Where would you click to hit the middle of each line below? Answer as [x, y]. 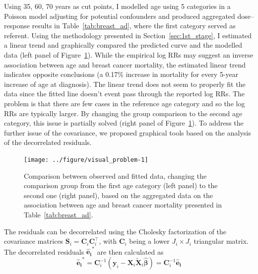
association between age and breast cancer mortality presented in [123, 205]
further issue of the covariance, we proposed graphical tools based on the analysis [128, 132]
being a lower [149, 241]
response [17, 26]
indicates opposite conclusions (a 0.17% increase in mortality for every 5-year [121, 74]
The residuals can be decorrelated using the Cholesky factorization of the [115, 231]
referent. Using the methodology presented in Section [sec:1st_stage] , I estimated [128, 35]
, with [108, 241]
